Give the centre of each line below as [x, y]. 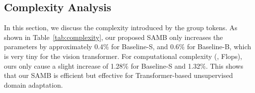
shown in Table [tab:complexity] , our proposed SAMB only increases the [113, 37]
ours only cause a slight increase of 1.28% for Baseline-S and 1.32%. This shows [124, 65]
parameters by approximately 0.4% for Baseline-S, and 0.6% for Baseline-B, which [128, 46]
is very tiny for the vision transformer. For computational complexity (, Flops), [123, 56]
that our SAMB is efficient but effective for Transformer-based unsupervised [118, 75]
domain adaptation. [33, 84]
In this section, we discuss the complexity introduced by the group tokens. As [121, 28]
